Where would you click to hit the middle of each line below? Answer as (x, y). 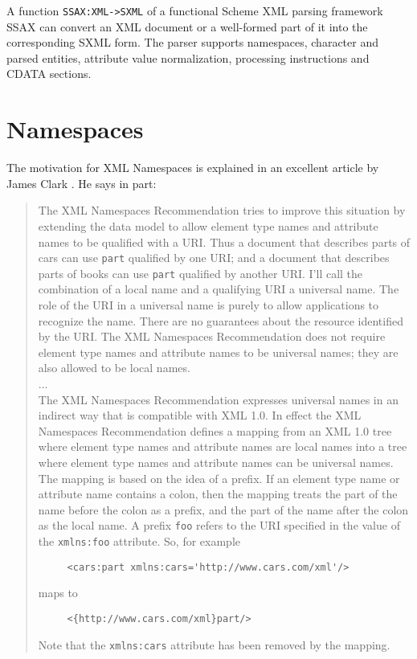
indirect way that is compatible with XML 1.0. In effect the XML (200, 415)
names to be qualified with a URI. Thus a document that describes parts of (224, 241)
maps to (58, 593)
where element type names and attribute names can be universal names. (216, 462)
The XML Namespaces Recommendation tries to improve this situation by (222, 210)
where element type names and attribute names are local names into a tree (223, 446)
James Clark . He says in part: (82, 183)
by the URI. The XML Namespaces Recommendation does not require (212, 336)
